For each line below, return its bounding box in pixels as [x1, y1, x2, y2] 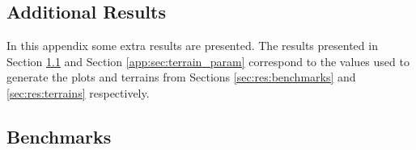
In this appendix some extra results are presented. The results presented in [6, 37, 378, 54]
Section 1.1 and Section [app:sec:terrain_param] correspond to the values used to [6, 52, 410, 69]
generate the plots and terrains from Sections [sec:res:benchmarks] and [6, 69, 356, 85]
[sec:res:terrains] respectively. [6, 84, 150, 101]
